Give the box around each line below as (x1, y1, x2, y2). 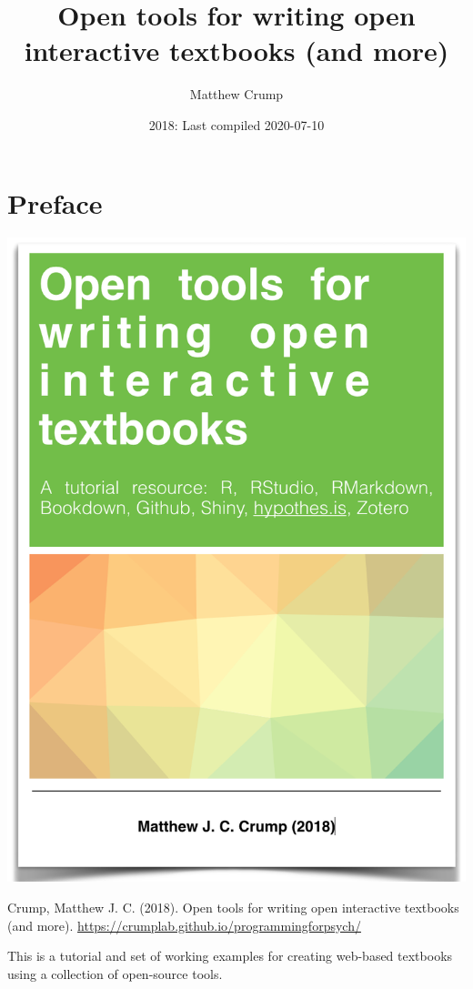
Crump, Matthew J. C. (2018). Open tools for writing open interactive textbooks (7, 897, 459, 916)
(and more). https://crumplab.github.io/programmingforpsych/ (7, 915, 361, 934)
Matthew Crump (189, 85, 284, 104)
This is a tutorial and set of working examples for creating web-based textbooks (7, 946, 453, 965)
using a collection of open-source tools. (7, 964, 223, 983)
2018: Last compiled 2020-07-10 (148, 115, 325, 134)
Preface (7, 184, 103, 221)
